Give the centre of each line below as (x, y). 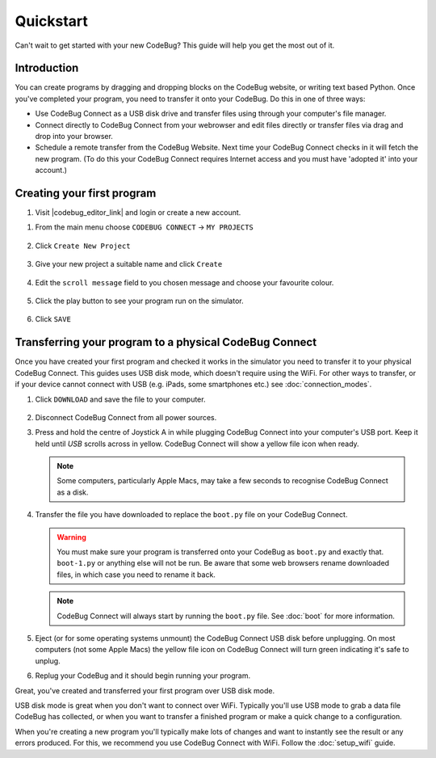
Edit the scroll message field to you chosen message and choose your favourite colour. (184, 282)
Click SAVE (53, 319)
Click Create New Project (83, 246)
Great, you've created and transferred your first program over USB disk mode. (145, 690)
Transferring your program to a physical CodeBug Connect (166, 342)
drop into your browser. (74, 137)
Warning (71, 537)
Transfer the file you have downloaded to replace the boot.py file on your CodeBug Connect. (191, 515)
